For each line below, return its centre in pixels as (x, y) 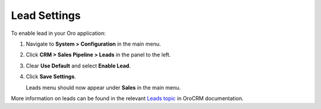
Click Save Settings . (51, 76)
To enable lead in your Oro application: (59, 33)
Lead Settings (46, 15)
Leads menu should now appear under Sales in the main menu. (103, 87)
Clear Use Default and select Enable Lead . (78, 66)
